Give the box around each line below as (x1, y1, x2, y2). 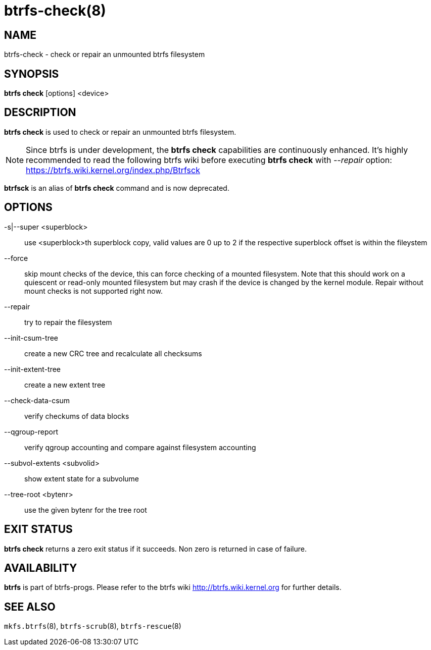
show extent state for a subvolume (24, 474, 139, 483)
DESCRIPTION (4, 106, 76, 119)
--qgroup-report (4, 427, 58, 436)
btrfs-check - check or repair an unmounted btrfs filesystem (4, 50, 205, 59)
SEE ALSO (4, 600, 56, 613)
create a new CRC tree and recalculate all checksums (24, 349, 202, 358)
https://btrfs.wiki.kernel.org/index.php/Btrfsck (26, 165, 200, 175)
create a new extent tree (24, 380, 106, 389)
